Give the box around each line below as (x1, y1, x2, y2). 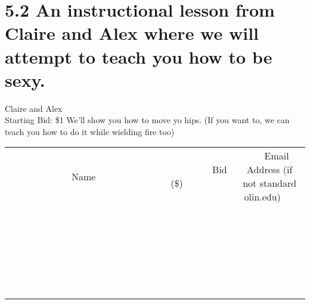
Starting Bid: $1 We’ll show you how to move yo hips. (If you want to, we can (5, 114, 290, 126)
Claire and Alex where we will (5, 21, 259, 45)
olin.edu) (244, 190, 281, 204)
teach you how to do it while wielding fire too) (5, 125, 175, 137)
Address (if (247, 162, 293, 177)
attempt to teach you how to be (5, 44, 272, 68)
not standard (243, 176, 297, 190)
